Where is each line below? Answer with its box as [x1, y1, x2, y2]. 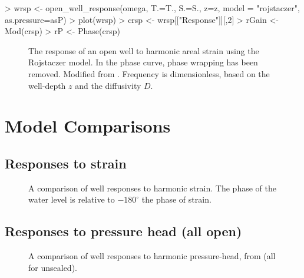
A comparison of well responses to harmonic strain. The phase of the [28, 181, 276, 194]
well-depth [28, 79, 66, 91]
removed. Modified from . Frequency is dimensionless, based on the [28, 67, 270, 80]
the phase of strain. [141, 193, 212, 206]
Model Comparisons [5, 114, 171, 138]
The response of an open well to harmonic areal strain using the [28, 44, 259, 57]
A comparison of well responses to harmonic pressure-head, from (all [28, 250, 276, 262]
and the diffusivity [75, 79, 141, 91]
